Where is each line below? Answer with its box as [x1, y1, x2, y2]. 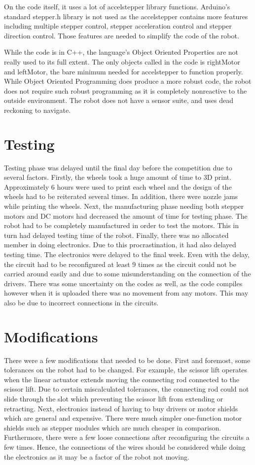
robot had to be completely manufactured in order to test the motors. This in [4, 220, 239, 231]
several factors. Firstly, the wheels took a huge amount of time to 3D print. [4, 172, 231, 182]
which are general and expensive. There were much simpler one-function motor [4, 413, 242, 423]
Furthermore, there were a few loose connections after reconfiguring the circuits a [4, 432, 250, 442]
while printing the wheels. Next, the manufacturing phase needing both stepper [4, 201, 244, 211]
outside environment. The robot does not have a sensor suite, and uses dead [4, 95, 233, 105]
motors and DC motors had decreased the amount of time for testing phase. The [4, 210, 248, 221]
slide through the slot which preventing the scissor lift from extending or [4, 394, 223, 404]
